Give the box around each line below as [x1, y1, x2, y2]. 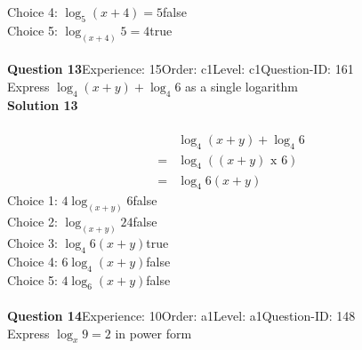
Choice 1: [7, 191, 58, 210]
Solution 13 [7, 95, 78, 114]
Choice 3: [7, 234, 58, 252]
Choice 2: [7, 212, 58, 231]
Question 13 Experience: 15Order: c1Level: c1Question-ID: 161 [7, 60, 354, 78]
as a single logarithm [185, 76, 299, 95]
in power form [115, 323, 192, 342]
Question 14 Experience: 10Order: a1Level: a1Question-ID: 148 [7, 306, 356, 325]
